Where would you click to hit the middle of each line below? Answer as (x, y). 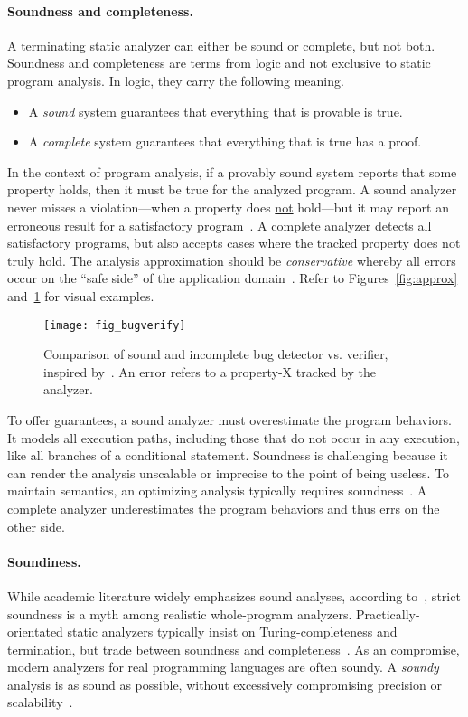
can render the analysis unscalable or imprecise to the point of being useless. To (229, 472)
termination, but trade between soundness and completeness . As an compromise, (234, 649)
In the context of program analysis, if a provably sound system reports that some (232, 171)
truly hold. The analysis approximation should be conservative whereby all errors (232, 260)
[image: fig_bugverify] (115, 325)
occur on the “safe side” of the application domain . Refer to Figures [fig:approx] (233, 278)
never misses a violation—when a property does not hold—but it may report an (228, 207)
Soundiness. (44, 561)
